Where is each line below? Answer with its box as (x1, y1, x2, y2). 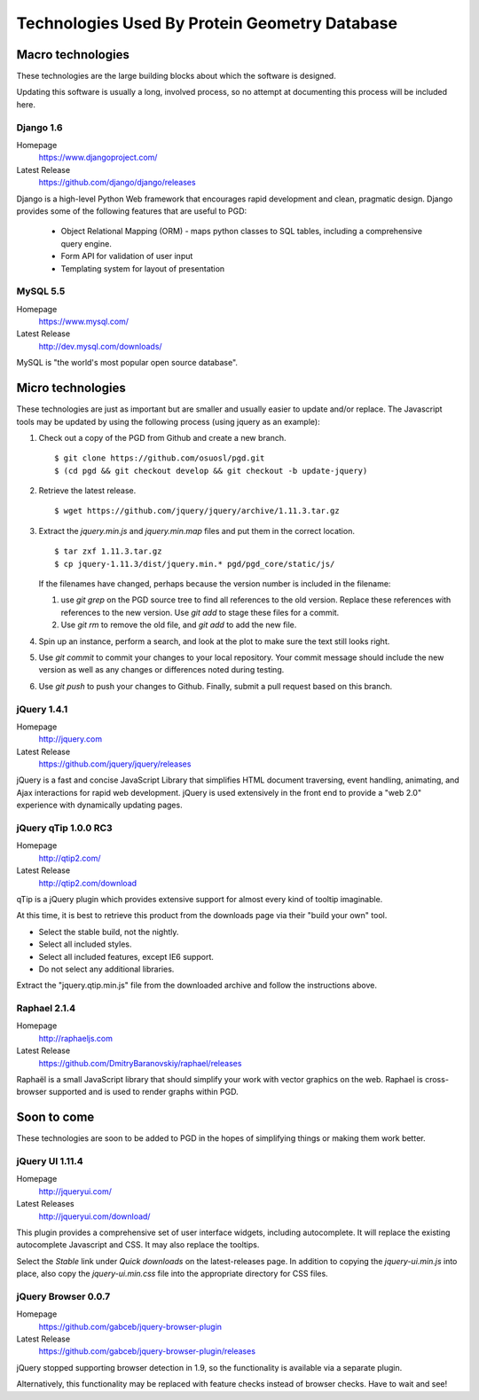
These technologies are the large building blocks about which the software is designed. (16, 71, 336, 82)
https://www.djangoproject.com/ (38, 152, 158, 163)
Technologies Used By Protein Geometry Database (16, 13, 398, 33)
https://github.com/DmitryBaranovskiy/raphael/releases (38, 1058, 242, 1068)
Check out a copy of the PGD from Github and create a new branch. (38, 432, 287, 443)
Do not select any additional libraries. (38, 963, 175, 974)
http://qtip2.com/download (38, 877, 137, 888)
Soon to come (16, 1110, 95, 1125)
